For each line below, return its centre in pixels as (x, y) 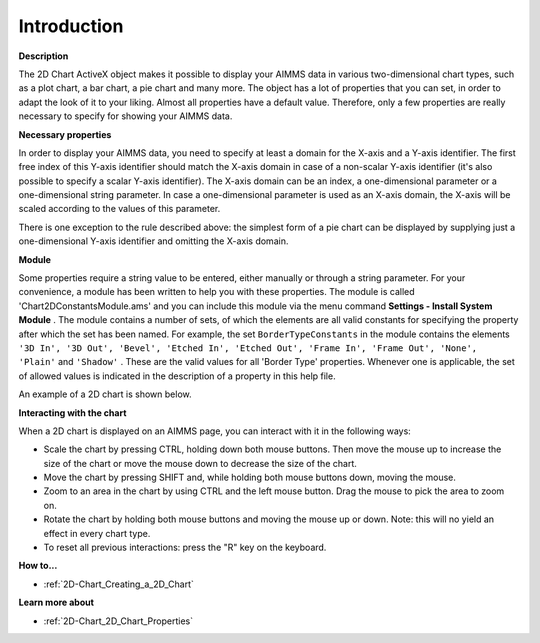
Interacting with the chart (72, 412)
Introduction (71, 26)
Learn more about (56, 602)
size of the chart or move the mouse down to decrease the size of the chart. (200, 463)
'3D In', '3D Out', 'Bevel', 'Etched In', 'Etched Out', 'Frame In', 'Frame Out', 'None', (248, 348)
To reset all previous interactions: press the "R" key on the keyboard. (185, 547)
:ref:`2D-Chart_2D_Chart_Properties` (118, 621)
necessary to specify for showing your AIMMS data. (125, 116)
